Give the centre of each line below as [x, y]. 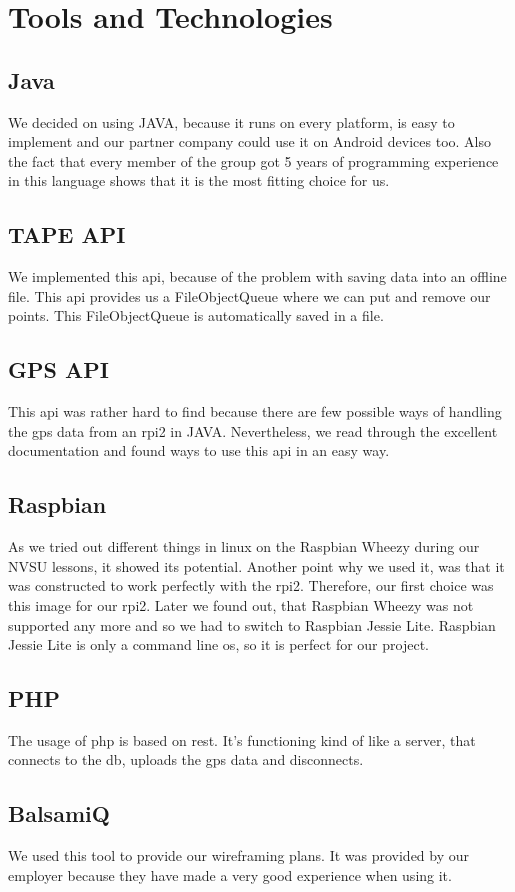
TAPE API [67, 234]
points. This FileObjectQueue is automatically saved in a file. [196, 315]
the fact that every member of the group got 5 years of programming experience [253, 160]
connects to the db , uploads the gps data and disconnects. [186, 759]
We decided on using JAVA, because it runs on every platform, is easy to [231, 121]
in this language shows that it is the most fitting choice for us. [199, 180]
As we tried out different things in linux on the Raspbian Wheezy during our [244, 546]
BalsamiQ [59, 813]
